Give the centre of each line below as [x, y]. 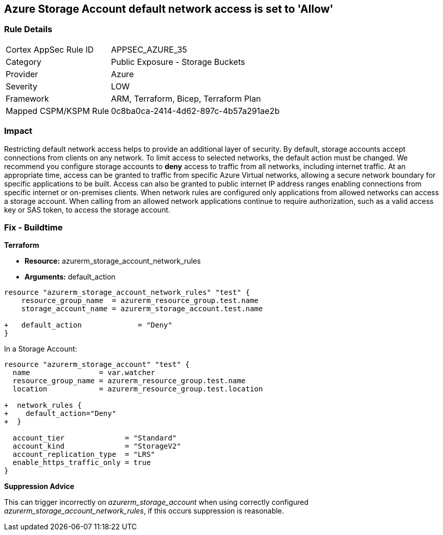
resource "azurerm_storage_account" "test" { [97, 365]
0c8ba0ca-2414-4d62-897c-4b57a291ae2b [195, 111]
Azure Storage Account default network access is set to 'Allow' [169, 9]
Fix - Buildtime [34, 227]
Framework [27, 98]
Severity [21, 86]
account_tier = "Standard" [95, 438]
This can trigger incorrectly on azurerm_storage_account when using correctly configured [156, 502]
